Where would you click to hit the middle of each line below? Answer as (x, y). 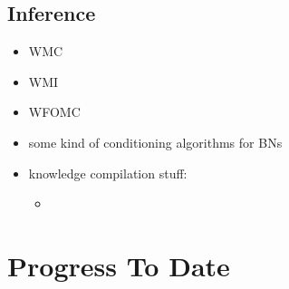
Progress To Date (119, 265)
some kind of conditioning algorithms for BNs (155, 142)
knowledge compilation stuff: (108, 173)
